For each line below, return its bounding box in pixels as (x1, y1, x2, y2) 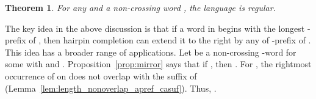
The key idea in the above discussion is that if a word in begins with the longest (5, 21, 305, 34)
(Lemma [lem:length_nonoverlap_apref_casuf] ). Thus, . (5, 81, 217, 94)
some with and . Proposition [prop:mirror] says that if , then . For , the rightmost (5, 57, 312, 70)
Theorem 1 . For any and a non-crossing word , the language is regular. (5, 1, 276, 13)
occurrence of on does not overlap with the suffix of (5, 69, 197, 82)
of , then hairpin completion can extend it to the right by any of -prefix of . (29, 34, 311, 46)
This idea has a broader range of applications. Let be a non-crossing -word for (5, 45, 296, 58)
